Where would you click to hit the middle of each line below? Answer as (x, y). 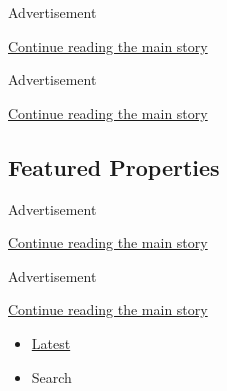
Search (51, 376)
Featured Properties (114, 166)
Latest (51, 342)
